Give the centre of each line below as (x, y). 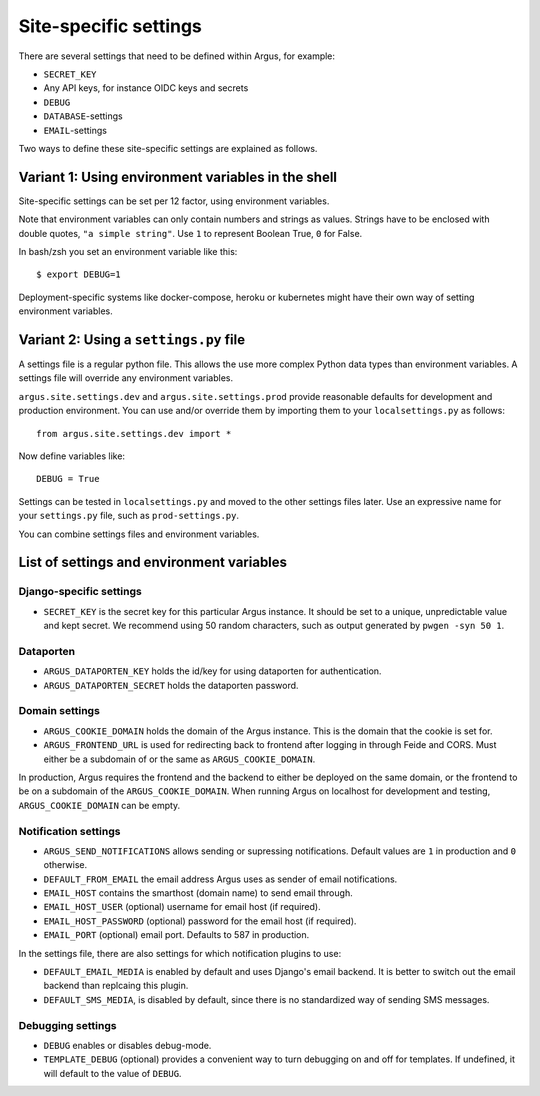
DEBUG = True (68, 479)
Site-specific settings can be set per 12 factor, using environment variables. (174, 201)
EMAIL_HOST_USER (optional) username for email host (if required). (182, 907)
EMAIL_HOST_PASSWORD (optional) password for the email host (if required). (200, 921)
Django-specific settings (80, 592)
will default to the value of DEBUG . (112, 1073)
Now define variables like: (71, 456)
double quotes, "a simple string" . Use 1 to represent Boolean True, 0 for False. (190, 233)
